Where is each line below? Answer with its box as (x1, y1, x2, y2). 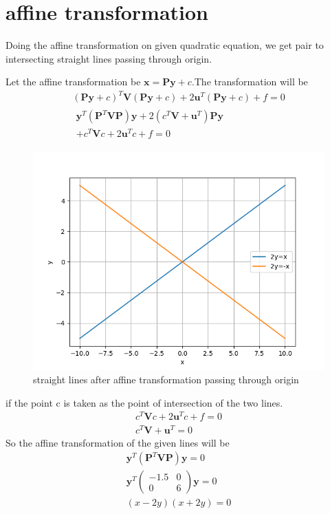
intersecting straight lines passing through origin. (5, 51, 212, 65)
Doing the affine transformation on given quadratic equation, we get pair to (5, 38, 324, 52)
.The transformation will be (191, 74, 308, 89)
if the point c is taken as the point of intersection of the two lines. (5, 395, 283, 409)
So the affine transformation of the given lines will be (5, 435, 230, 449)
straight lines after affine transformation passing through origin (33, 372, 299, 387)
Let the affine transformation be (5, 74, 141, 89)
